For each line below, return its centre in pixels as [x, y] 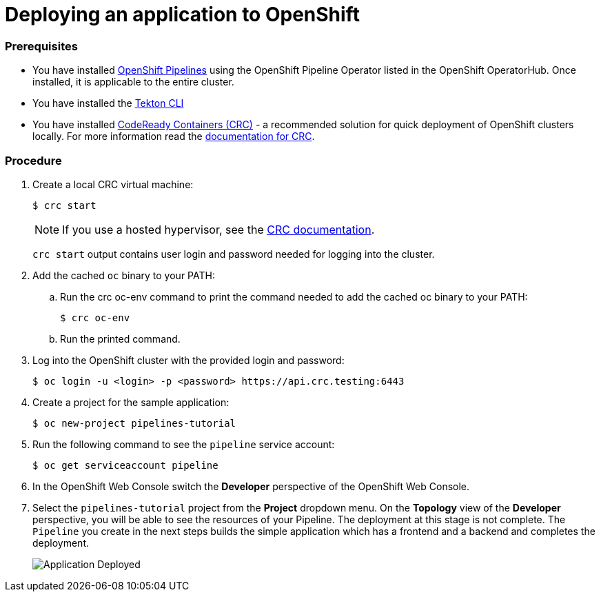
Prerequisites [41, 46]
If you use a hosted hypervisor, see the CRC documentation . [218, 229]
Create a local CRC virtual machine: [113, 184]
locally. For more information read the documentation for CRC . [174, 136]
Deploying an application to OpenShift [182, 14]
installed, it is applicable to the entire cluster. [133, 82]
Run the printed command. [120, 338]
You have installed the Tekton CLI [108, 103]
